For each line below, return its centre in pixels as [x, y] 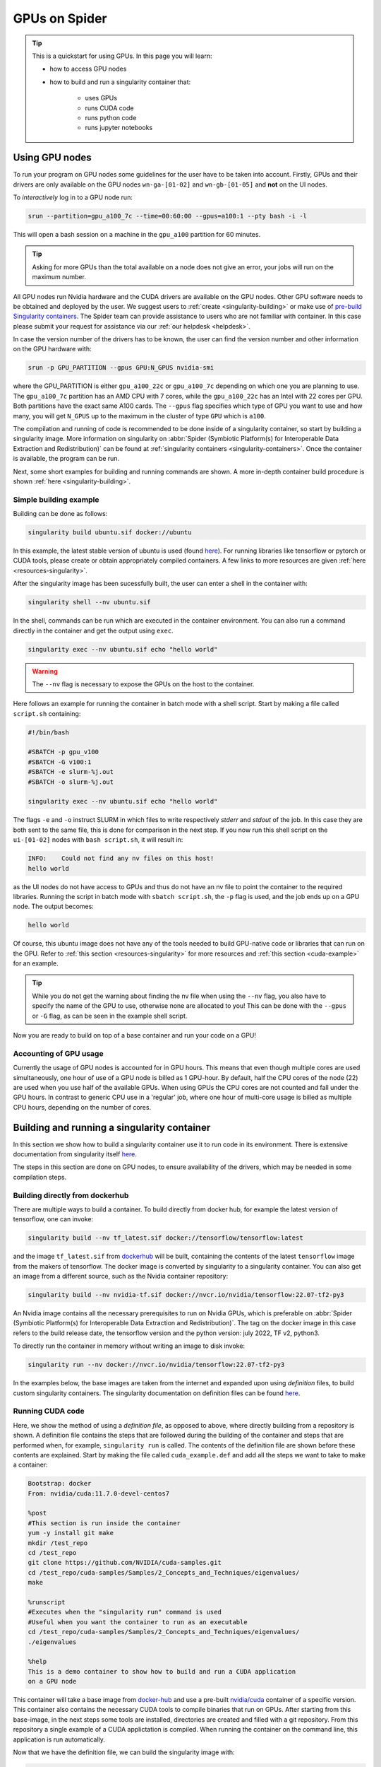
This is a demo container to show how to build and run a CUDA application [162, 1671]
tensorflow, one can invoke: [53, 1219]
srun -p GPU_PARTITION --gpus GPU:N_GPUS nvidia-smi [121, 368]
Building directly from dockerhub [71, 1195]
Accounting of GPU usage [58, 1053]
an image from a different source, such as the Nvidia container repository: [121, 1276]
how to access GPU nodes [88, 69]
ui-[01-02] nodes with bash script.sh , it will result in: [98, 840]
